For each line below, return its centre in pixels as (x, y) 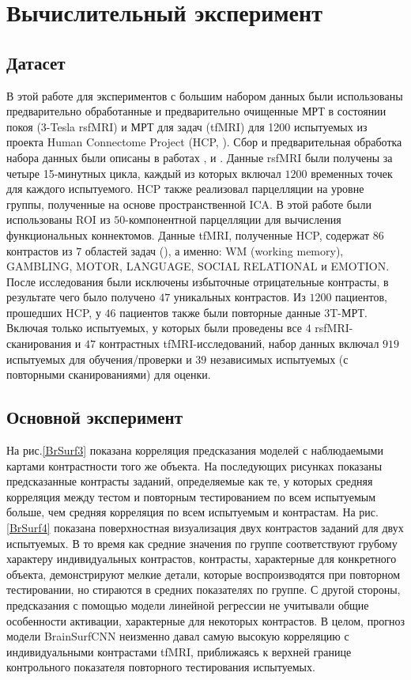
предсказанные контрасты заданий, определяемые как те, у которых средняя (190, 481)
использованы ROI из (58, 219)
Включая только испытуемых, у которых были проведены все (154, 328)
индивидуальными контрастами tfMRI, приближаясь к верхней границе (179, 651)
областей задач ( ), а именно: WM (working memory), (214, 250)
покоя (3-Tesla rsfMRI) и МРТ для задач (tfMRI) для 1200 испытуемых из (187, 126)
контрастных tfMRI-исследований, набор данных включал (239, 344)
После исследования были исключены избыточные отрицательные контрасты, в (198, 281)
